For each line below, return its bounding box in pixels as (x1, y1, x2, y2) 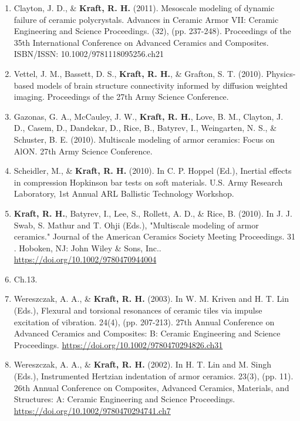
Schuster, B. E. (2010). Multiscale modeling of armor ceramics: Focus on (14, 133, 275, 145)
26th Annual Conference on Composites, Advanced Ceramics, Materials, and (14, 381, 289, 393)
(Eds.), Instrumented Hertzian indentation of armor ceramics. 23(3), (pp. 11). (14, 370, 294, 382)
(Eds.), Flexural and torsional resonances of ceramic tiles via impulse (14, 304, 262, 316)
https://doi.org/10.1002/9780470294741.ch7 (14, 404, 171, 416)
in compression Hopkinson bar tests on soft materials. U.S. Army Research (14, 176, 283, 188)
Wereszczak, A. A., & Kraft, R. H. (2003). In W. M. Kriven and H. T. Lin (14, 292, 289, 305)
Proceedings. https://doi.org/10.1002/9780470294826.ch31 (14, 338, 223, 351)
